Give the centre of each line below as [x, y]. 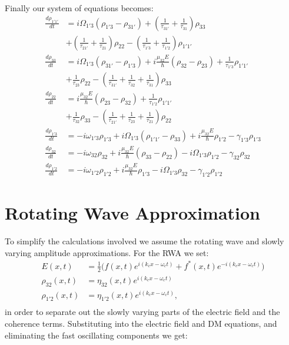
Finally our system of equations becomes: [79, 8]
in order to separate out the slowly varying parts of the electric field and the [142, 312]
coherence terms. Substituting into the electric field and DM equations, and [141, 324]
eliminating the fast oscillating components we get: [96, 335]
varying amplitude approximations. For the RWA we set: [107, 252]
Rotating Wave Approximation [132, 213]
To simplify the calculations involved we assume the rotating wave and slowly [144, 241]
